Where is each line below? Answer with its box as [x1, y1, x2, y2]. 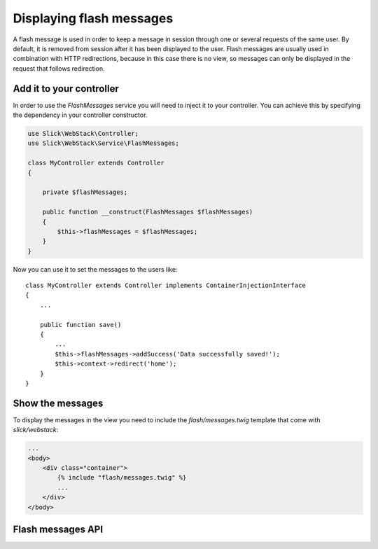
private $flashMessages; [42, 188, 128, 196]
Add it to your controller [13, 83, 119, 95]
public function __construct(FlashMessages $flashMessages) [42, 208, 253, 216]
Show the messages [13, 397, 104, 409]
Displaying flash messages [13, 11, 174, 26]
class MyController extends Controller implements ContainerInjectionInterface [25, 282, 306, 290]
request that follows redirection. [13, 64, 105, 73]
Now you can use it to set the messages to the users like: [13, 265, 178, 273]
